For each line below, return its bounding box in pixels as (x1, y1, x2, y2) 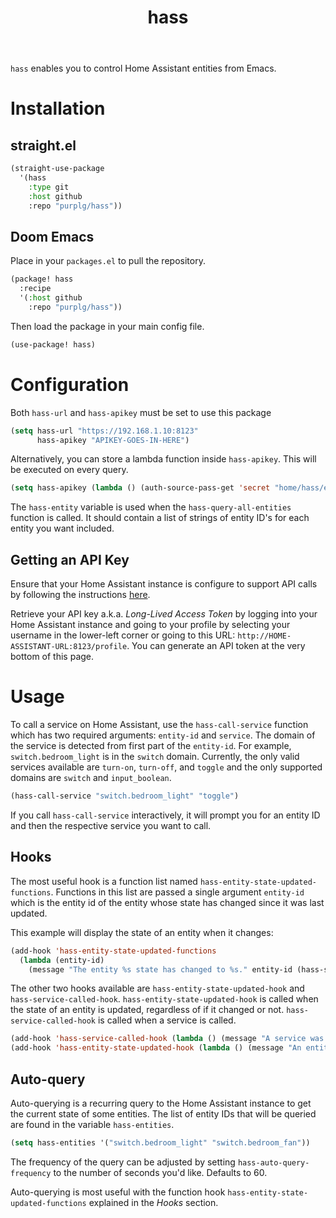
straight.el (10, 137, 77, 154)
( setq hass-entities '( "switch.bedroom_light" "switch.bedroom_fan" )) (10, 1137, 311, 1148)
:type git (28, 182, 70, 192)
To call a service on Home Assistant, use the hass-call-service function (10, 719, 309, 731)
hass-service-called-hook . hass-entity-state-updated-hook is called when (10, 993, 319, 1005)
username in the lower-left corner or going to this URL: (10, 629, 236, 641)
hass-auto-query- (237, 1157, 310, 1168)
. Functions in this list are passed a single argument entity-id (50, 886, 305, 898)
